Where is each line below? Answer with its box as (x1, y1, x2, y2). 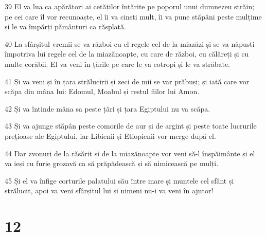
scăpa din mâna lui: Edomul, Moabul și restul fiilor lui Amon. (5, 86, 200, 97)
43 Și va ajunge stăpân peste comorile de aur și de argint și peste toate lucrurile (5, 120, 257, 131)
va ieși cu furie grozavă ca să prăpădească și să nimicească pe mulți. (5, 158, 219, 169)
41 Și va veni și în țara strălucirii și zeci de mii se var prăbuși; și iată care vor (5, 76, 250, 86)
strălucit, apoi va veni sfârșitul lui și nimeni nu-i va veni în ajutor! (5, 185, 214, 196)
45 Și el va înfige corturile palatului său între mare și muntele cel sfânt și (5, 175, 234, 186)
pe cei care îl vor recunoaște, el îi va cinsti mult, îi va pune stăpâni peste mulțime (5, 11, 262, 22)
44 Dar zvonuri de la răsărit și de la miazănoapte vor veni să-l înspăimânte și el (5, 148, 255, 158)
